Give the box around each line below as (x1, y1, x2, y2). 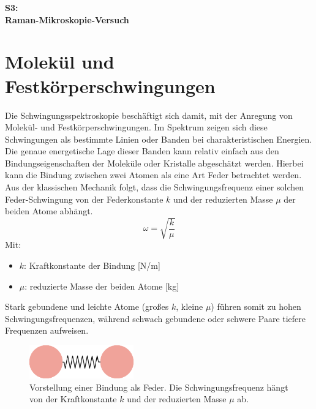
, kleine (176, 300, 203, 313)
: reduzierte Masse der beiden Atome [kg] (24, 279, 179, 292)
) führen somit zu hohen (211, 300, 301, 313)
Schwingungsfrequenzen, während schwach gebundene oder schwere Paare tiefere (5, 312, 306, 325)
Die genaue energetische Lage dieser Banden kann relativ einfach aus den (5, 144, 279, 157)
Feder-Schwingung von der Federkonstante (5, 192, 164, 205)
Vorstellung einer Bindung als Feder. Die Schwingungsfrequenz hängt (29, 380, 288, 393)
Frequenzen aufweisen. (5, 324, 89, 337)
